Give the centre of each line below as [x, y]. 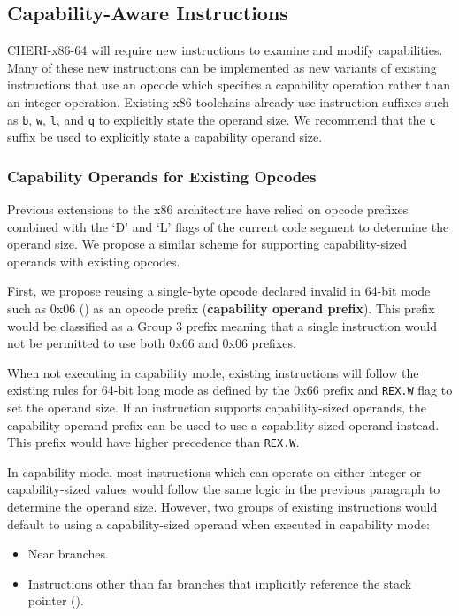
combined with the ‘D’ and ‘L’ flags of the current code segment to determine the [228, 226]
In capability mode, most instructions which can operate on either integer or [214, 471]
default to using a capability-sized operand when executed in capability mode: [218, 524]
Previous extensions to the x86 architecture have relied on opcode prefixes [208, 209]
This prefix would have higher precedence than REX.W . [153, 442]
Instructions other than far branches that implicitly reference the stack [220, 583]
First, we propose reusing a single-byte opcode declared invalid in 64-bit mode [219, 291]
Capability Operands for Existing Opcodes [162, 176]
